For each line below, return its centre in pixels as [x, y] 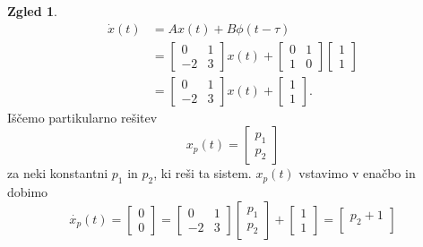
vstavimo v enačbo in [357, 173]
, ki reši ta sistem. [203, 173]
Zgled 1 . [33, 11]
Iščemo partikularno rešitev [82, 117]
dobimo [28, 192]
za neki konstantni [58, 173]
